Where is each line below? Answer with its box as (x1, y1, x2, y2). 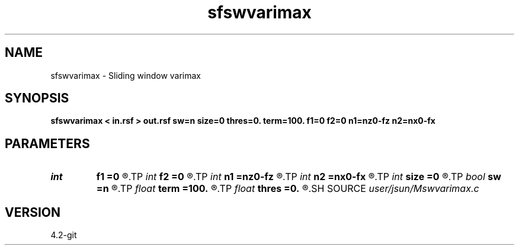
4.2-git (50, 230, 77, 241)
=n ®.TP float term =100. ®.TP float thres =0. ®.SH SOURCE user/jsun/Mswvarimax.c (96, 182, 479, 195)
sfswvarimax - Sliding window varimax (50, 70, 201, 81)
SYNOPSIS (5, 91, 69, 106)
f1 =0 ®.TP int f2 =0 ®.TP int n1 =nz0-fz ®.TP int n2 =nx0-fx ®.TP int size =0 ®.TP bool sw (96, 171, 501, 183)
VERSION (5, 204, 61, 220)
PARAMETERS (5, 136, 90, 151)
